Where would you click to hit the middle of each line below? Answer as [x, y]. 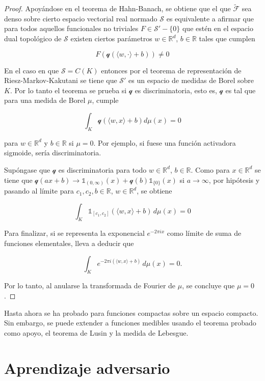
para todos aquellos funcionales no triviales [71, 28]
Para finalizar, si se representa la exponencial [74, 233]
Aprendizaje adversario [87, 368]
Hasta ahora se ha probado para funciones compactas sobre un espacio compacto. [131, 312]
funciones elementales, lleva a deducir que [69, 243]
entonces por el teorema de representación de [171, 70]
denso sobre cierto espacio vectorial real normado [81, 18]
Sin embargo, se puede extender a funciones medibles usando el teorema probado [130, 323]
